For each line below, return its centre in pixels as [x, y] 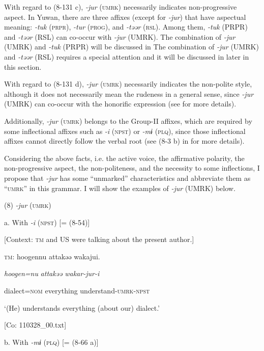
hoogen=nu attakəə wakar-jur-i [52, 273]
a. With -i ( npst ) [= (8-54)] [47, 222]
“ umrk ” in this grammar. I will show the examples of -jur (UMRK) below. [120, 188]
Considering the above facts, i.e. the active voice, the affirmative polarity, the [124, 158]
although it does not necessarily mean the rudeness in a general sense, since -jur [129, 93]
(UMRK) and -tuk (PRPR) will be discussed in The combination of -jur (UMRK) [131, 47]
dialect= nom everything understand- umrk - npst [77, 291]
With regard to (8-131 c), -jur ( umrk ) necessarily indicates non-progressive [121, 7]
